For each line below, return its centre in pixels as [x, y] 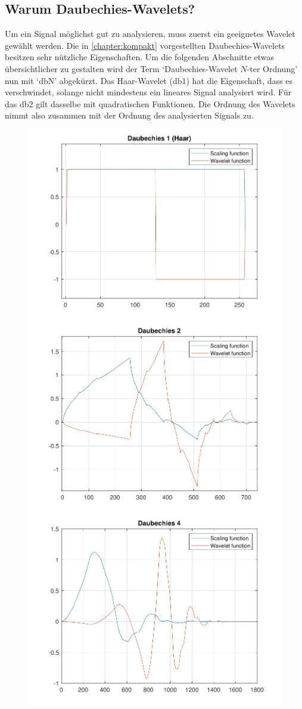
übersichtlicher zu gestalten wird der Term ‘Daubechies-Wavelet [121, 68]
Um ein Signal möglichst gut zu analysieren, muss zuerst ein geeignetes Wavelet [150, 34]
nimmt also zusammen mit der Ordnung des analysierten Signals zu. [129, 115]
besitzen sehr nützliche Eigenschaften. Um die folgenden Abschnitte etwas [140, 57]
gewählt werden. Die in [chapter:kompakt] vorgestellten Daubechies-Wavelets [145, 45]
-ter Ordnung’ [272, 68]
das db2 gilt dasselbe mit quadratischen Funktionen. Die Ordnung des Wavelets [150, 103]
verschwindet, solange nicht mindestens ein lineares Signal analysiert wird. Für [148, 92]
